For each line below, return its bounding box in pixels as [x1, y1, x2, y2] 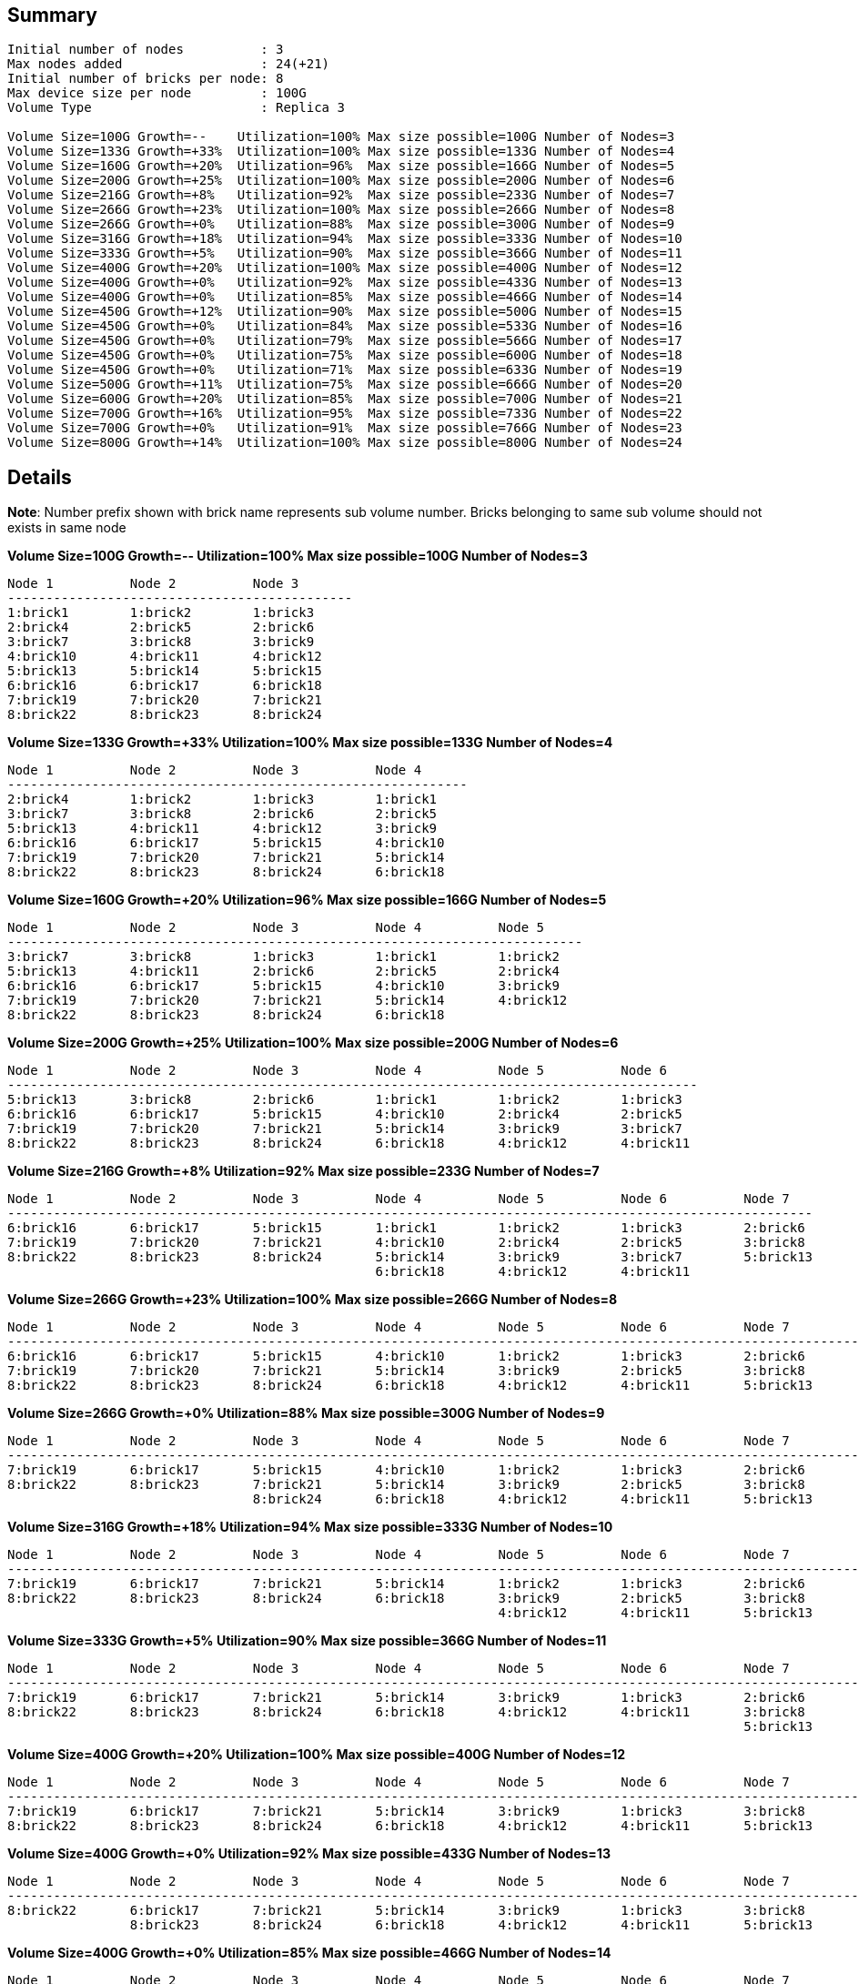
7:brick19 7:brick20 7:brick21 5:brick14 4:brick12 [7, 993, 568, 1008]
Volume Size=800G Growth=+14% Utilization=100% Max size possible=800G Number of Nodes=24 [7, 435, 682, 450]
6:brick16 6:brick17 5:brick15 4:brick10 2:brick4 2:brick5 [7, 1107, 682, 1122]
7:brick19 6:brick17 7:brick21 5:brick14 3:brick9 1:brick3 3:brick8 [7, 1804, 805, 1819]
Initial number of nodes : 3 [7, 42, 284, 57]
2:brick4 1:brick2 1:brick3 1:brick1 [7, 792, 438, 807]
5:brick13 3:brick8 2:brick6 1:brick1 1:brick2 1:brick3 [7, 1092, 682, 1108]
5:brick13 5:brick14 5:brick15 [7, 663, 322, 679]
